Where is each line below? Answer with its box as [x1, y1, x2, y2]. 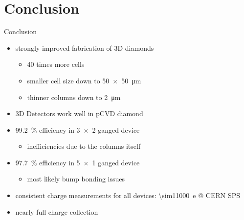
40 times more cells [27, 59, 85, 69]
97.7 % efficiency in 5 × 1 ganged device [15, 157, 140, 167]
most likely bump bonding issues [27, 174, 125, 184]
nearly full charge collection [15, 206, 98, 217]
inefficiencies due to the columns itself [27, 141, 141, 151]
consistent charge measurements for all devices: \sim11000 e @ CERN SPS [15, 190, 241, 200]
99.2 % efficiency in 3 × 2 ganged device [15, 124, 140, 135]
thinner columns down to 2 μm [27, 92, 121, 102]
